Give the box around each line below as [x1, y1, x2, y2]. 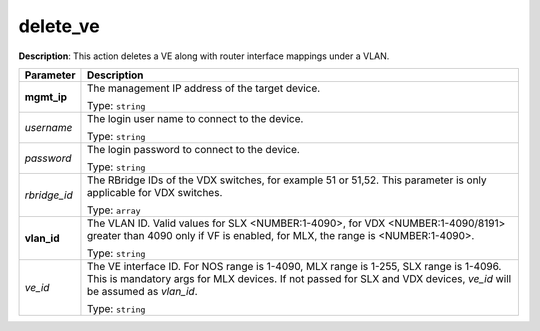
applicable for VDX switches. [86, 185, 223, 199]
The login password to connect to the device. [86, 142, 300, 156]
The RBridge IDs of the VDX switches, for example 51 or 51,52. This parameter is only [86, 173, 487, 187]
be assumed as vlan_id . [86, 284, 199, 298]
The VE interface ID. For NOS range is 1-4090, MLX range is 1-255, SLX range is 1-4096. [86, 259, 502, 273]
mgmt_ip [24, 90, 68, 104]
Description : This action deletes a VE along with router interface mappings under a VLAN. [18, 50, 390, 62]
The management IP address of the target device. [86, 81, 321, 95]
